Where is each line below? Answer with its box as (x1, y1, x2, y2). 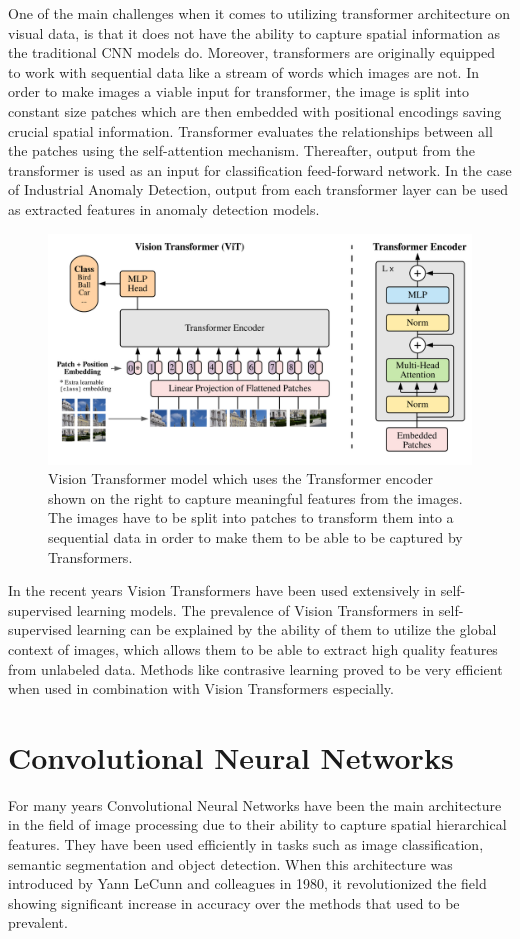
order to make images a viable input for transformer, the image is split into (8, 81, 469, 102)
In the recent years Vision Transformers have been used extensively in (8, 580, 437, 601)
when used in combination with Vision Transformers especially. (8, 678, 394, 699)
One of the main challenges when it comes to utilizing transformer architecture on (8, 3, 511, 23)
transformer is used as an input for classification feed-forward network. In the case (8, 159, 512, 180)
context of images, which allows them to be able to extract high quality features (8, 638, 498, 659)
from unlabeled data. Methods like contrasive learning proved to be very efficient (8, 658, 503, 679)
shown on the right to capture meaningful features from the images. (48, 487, 463, 508)
